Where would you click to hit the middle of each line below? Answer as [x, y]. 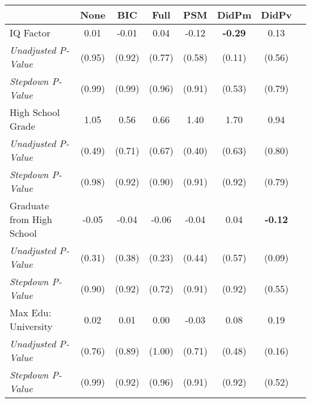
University [31, 326]
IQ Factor [30, 33]
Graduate [29, 205]
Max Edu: [31, 312]
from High [31, 219]
